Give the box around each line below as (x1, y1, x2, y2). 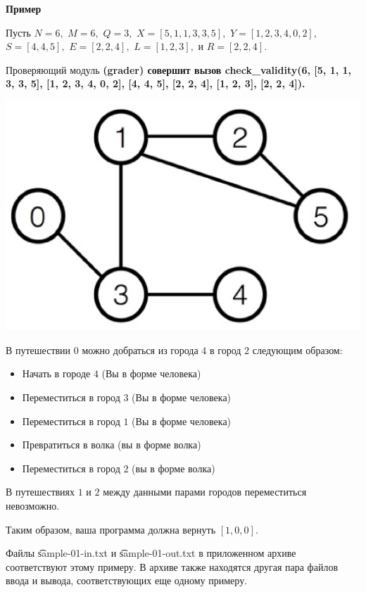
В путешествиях (6, 484, 75, 499)
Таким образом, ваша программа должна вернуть (6, 522, 216, 536)
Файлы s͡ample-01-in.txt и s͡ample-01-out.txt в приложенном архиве (6, 546, 296, 560)
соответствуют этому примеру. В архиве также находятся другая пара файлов (6, 559, 338, 574)
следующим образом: (252, 342, 343, 357)
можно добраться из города (82, 342, 198, 357)
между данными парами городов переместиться (103, 484, 307, 499)
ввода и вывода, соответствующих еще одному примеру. (6, 573, 248, 588)
